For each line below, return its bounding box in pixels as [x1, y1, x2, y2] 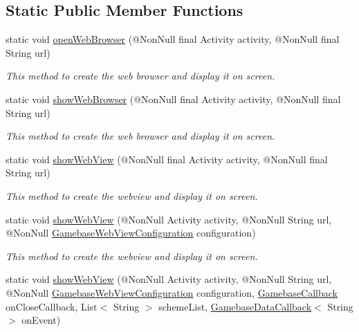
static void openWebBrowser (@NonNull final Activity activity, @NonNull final [6, 32, 340, 46]
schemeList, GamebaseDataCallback [158, 299, 312, 313]
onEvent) [21, 313, 61, 327]
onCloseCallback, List [6, 299, 98, 313]
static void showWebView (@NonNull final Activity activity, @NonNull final [6, 151, 328, 166]
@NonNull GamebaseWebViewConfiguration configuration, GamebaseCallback [6, 285, 338, 299]
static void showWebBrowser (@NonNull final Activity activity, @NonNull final [6, 91, 341, 106]
